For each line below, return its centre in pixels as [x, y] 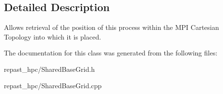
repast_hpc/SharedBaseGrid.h [49, 69]
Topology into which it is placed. [53, 36]
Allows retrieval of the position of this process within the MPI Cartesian [111, 27]
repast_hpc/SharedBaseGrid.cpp [53, 85]
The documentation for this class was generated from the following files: [111, 53]
